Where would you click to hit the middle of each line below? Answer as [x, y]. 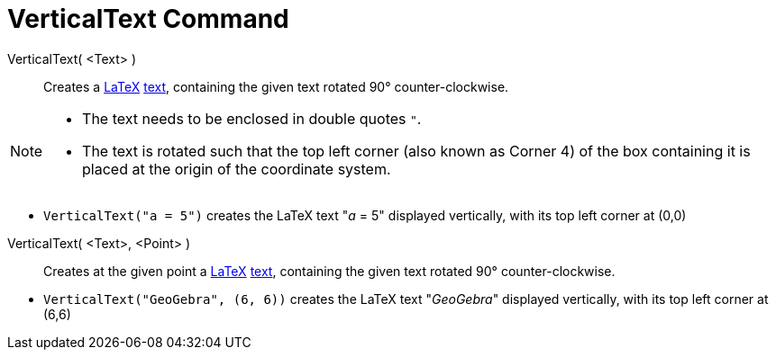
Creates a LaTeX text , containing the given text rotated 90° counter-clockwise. [276, 86]
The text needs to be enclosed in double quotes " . [252, 118]
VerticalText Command [148, 19]
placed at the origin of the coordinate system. [237, 169]
